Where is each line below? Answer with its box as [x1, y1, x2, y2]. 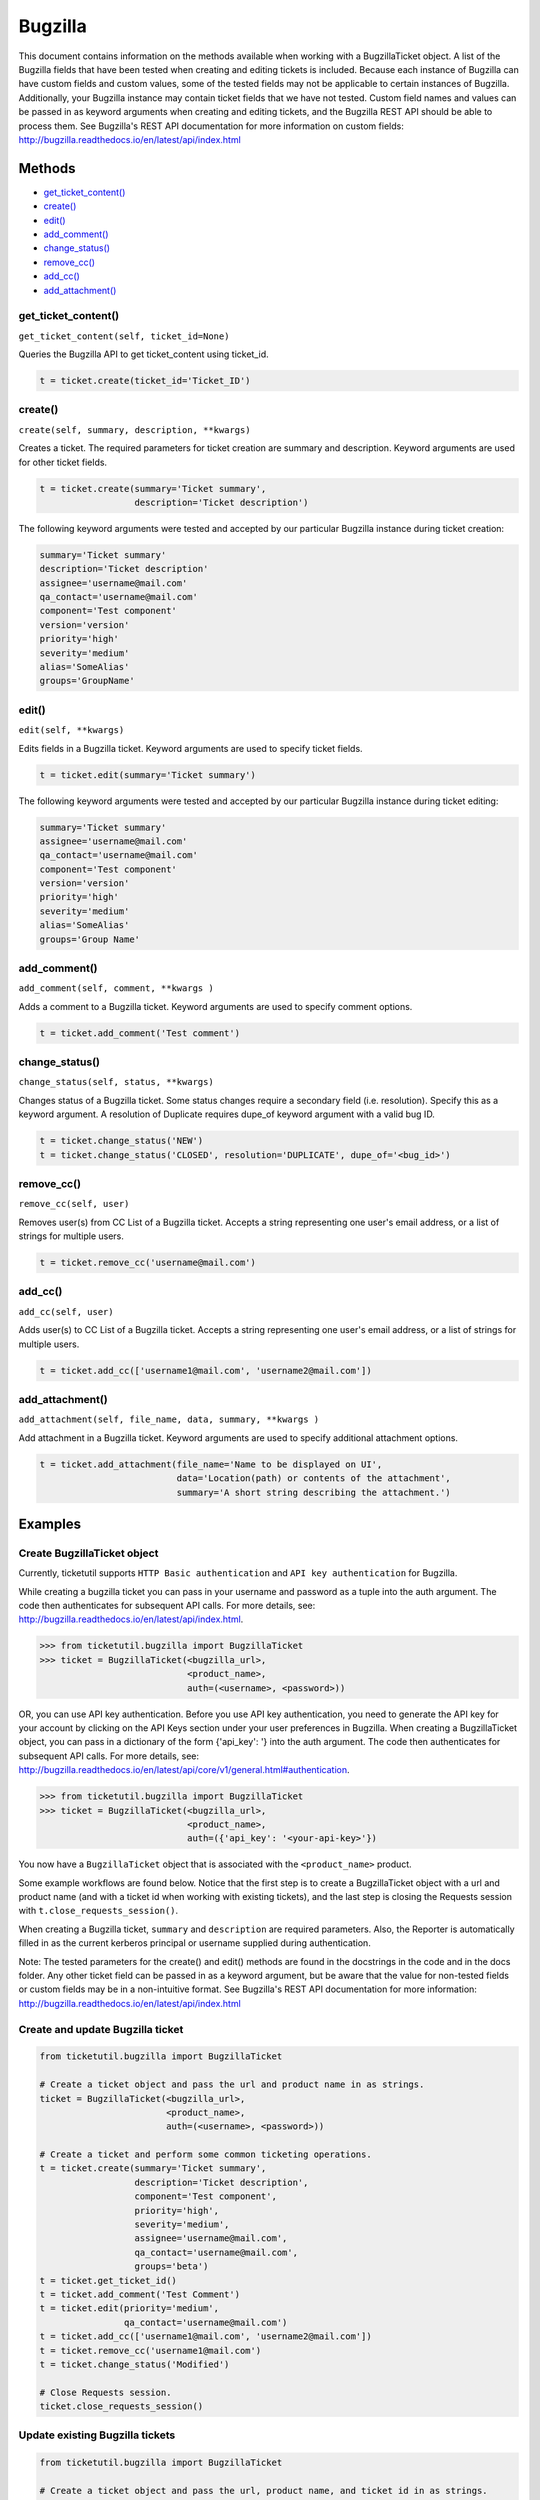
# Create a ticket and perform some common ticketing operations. [39, 2149, 372, 2160]
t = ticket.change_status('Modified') [39, 2358, 230, 2370]
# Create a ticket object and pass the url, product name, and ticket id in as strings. [39, 2485, 489, 2497]
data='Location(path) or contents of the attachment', [176, 1473, 452, 1484]
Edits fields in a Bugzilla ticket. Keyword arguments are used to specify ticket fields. [18, 742, 364, 754]
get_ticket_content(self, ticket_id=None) [18, 330, 230, 342]
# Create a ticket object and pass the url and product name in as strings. [39, 2079, 425, 2090]
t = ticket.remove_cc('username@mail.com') [39, 1257, 257, 1269]
